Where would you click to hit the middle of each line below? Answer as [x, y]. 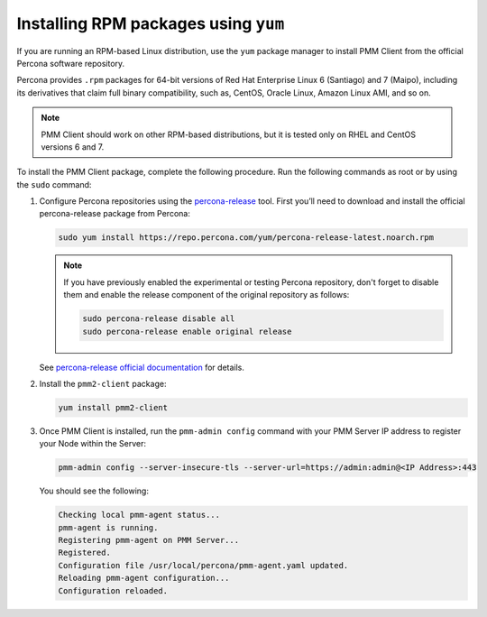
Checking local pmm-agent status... [139, 515]
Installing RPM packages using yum [151, 23]
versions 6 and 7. [73, 147]
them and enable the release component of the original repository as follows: [207, 295]
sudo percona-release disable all [159, 319]
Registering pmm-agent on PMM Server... [148, 540]
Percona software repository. [71, 63]
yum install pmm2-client [113, 407]
